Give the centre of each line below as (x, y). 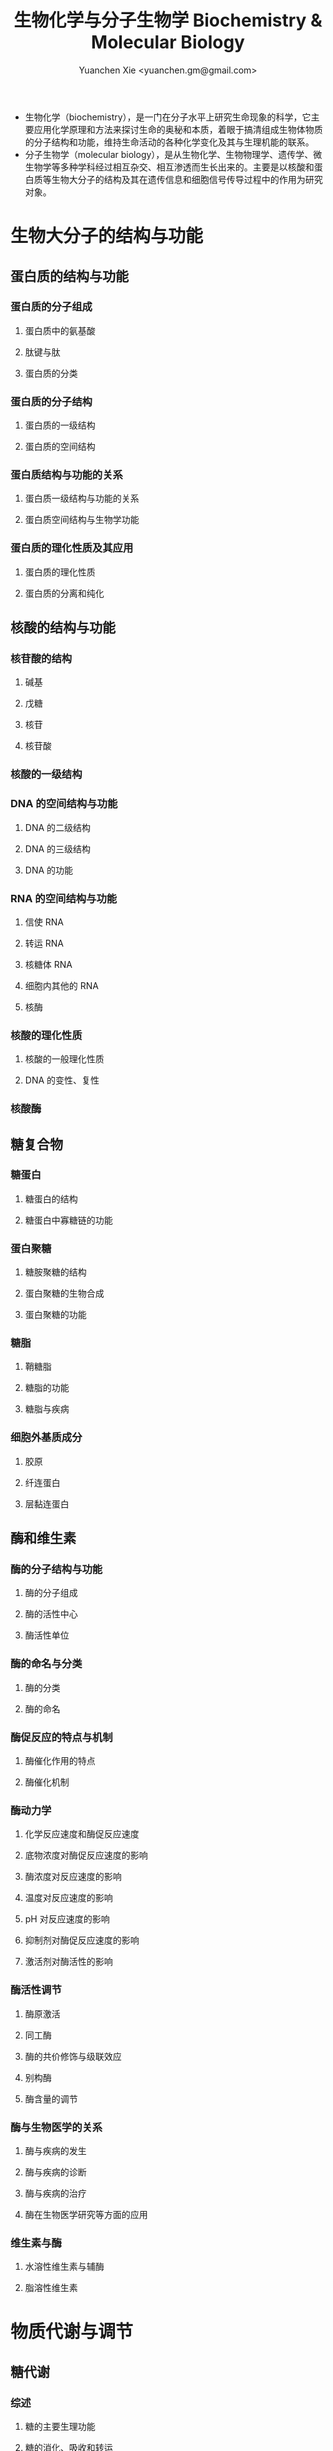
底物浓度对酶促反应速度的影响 (86, 1855)
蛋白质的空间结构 (60, 447)
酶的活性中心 (51, 1614)
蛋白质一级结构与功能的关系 (82, 498)
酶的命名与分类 (46, 1664)
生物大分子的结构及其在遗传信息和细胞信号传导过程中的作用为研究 (187, 179)
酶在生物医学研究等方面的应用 (86, 2214)
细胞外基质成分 (46, 1438)
